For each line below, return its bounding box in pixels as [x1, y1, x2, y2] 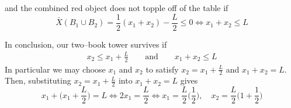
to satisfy [145, 63, 179, 75]
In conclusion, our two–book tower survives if [5, 38, 167, 50]
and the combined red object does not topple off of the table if [5, 2, 228, 13]
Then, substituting [5, 74, 71, 87]
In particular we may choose [5, 63, 106, 75]
